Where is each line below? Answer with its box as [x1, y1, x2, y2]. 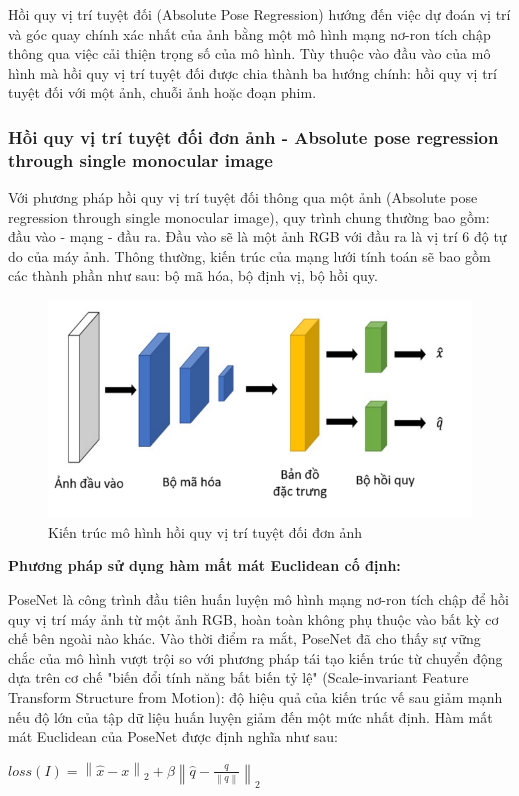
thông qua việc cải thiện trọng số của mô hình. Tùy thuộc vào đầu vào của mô [8, 43, 491, 64]
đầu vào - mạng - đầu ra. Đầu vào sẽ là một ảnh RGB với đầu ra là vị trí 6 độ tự [8, 226, 507, 247]
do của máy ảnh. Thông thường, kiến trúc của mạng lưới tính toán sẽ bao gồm [8, 245, 491, 266]
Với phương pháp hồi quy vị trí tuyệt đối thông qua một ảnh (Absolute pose [8, 187, 478, 208]
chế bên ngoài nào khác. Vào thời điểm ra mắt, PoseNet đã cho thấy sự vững [8, 628, 481, 649]
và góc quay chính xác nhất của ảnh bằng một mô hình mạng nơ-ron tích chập [8, 23, 491, 44]
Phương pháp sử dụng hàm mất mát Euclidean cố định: [8, 555, 401, 576]
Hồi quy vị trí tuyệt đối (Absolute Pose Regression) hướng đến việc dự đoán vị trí [8, 4, 511, 24]
